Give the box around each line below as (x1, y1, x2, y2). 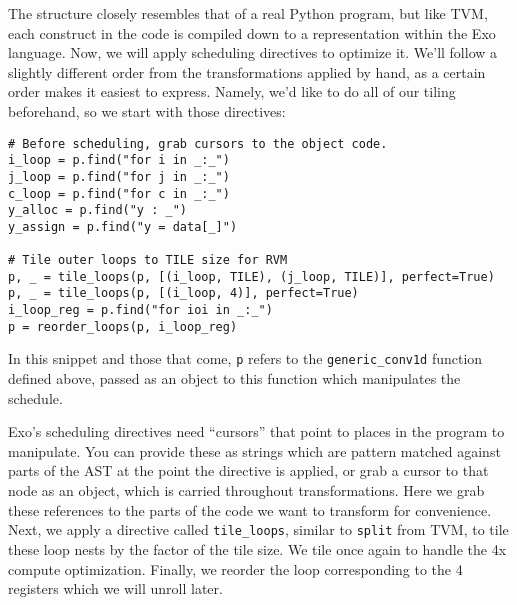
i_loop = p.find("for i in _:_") (8, 153, 230, 168)
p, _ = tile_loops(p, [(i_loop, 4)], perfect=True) (8, 286, 359, 301)
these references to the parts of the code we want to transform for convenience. (8, 499, 492, 520)
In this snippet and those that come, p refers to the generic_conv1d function (8, 348, 483, 369)
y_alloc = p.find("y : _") (8, 203, 187, 218)
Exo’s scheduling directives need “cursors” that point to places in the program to (8, 421, 505, 442)
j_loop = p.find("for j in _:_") (8, 169, 230, 184)
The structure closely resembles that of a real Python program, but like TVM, (8, 3, 488, 23)
